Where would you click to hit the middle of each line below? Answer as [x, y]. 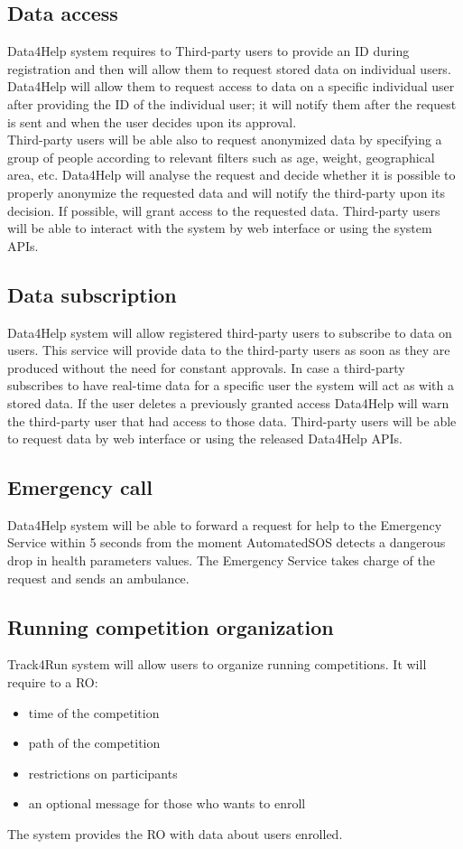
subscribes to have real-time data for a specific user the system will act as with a [231, 385]
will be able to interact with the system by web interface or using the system [220, 228]
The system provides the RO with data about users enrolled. [175, 834]
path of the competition [94, 743]
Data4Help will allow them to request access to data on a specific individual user [231, 86]
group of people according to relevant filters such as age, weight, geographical [221, 157]
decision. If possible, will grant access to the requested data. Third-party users [224, 210]
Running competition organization [171, 626]
